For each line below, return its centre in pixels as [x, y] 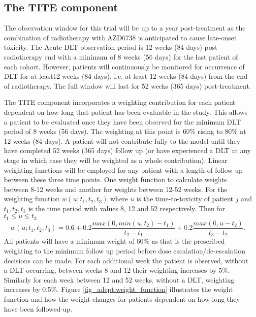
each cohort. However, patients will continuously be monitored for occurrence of [124, 66]
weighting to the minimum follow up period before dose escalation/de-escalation [125, 251]
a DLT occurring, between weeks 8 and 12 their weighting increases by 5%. [117, 270]
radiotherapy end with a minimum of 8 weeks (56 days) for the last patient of [121, 56]
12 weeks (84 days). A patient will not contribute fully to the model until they [122, 141]
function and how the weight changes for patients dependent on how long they [122, 299]
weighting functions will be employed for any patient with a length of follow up [123, 170]
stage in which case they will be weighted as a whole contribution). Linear [116, 160]
